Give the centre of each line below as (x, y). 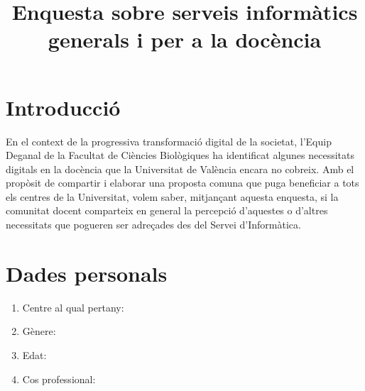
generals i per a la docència (185, 39)
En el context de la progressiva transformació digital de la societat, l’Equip (169, 141)
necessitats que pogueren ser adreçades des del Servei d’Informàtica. (153, 225)
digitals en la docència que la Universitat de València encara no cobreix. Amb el (180, 169)
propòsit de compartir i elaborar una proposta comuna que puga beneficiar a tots (182, 183)
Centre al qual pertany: (73, 307)
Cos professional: (59, 379)
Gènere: (39, 331)
